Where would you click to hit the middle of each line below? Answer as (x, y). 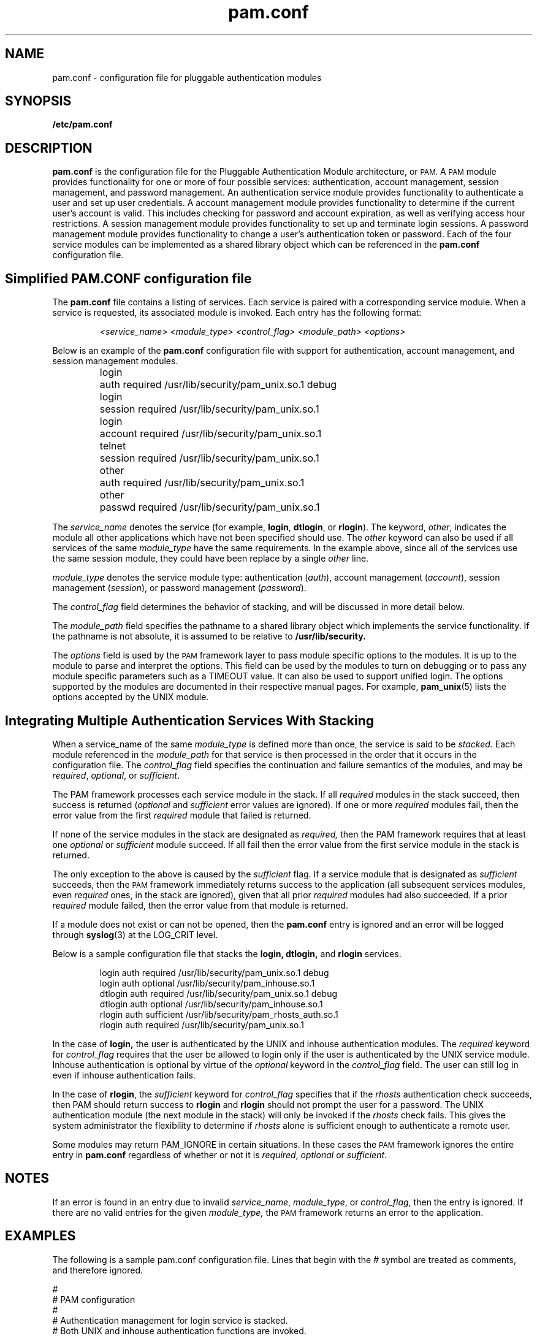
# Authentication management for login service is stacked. (170, 1320)
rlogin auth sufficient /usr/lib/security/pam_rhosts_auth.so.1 (219, 1014)
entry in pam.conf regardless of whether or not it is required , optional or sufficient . (220, 1155)
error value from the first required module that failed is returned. (182, 815)
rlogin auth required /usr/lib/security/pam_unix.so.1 (202, 1025)
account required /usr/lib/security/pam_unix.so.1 (211, 434)
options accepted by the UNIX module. (131, 697)
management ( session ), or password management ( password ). (179, 588)
